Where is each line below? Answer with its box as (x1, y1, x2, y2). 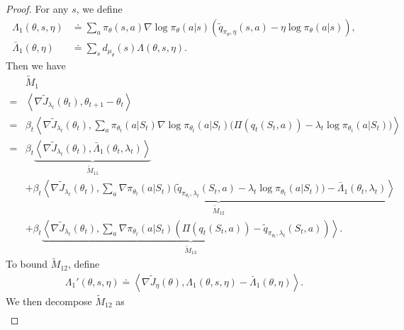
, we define (76, 1, 123, 16)
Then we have (6, 58, 66, 73)
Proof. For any (6, 1, 69, 16)
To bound (6, 256, 48, 271)
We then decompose (6, 294, 92, 309)
